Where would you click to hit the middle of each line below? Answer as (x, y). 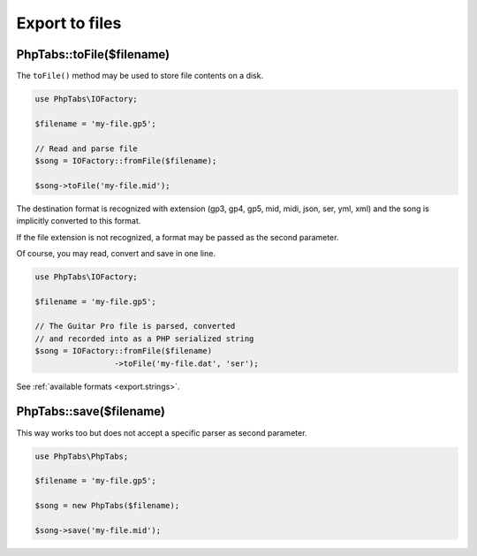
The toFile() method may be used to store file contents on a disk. (140, 76)
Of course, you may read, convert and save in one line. (116, 253)
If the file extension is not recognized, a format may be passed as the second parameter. (178, 237)
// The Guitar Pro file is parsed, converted (135, 326)
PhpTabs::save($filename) (91, 411)
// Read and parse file (87, 149)
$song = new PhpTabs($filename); (107, 506)
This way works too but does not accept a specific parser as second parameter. (162, 432)
